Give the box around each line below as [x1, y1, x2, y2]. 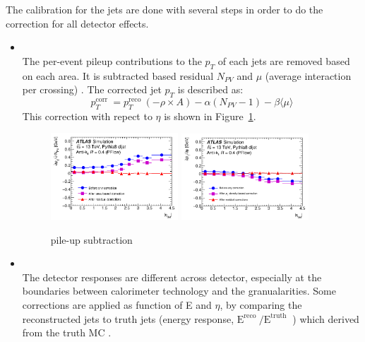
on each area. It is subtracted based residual [22, 68, 214, 83]
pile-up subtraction [50, 232, 133, 247]
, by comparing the [220, 297, 302, 312]
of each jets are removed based [217, 53, 350, 68]
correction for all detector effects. [6, 16, 149, 30]
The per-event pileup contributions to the [22, 53, 202, 68]
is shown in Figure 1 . [164, 108, 256, 123]
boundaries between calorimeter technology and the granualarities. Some [22, 283, 336, 298]
